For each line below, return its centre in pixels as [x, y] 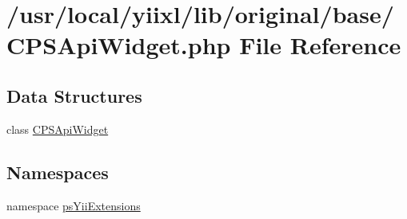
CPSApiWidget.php [119, 45]
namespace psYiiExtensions [74, 205]
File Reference [320, 45]
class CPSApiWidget [58, 129]
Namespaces [58, 172]
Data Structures [74, 95]
